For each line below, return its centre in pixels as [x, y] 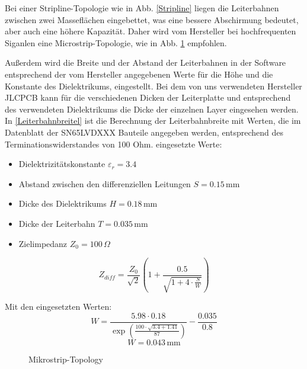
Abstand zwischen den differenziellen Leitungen [105, 183]
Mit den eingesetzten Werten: [58, 307]
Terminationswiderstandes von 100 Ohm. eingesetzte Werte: [113, 144]
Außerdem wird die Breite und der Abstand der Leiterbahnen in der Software [145, 62]
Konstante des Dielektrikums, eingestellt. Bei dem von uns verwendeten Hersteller [153, 86]
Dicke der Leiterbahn [57, 223]
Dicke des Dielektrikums [63, 203]
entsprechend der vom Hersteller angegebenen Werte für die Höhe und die [139, 74]
